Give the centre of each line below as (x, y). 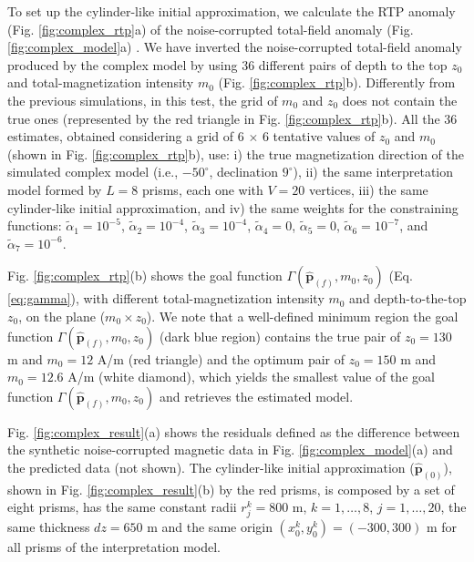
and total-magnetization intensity (101, 82)
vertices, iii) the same (368, 189)
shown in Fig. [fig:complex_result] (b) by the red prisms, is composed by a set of (231, 489)
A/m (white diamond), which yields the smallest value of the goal (251, 377)
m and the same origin (210, 527)
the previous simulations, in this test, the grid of (143, 100)
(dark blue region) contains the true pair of (280, 336)
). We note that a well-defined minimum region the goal (302, 316)
